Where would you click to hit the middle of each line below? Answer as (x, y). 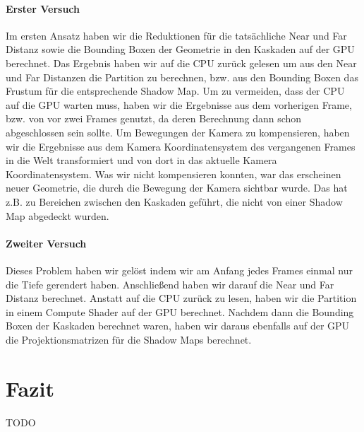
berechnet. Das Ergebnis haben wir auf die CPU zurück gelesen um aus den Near (181, 63)
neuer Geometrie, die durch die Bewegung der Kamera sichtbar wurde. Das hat (177, 188)
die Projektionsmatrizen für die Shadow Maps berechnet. (129, 339)
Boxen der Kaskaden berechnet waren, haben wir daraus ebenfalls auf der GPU (178, 326)
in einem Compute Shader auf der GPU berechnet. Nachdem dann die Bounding (180, 311)
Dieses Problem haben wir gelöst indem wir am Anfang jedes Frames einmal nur (179, 270)
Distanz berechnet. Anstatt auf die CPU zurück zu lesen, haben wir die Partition (181, 298)
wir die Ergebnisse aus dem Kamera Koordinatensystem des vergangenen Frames (181, 146)
